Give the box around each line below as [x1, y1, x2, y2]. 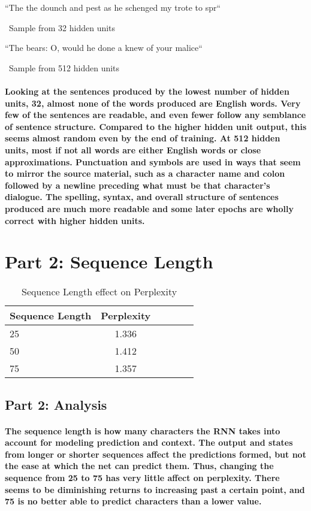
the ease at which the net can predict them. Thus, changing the [5, 459, 274, 472]
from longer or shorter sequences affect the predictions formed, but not [5, 447, 306, 460]
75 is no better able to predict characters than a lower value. [5, 495, 262, 507]
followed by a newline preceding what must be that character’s [5, 179, 270, 191]
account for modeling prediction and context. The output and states [5, 436, 293, 449]
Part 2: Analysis [5, 395, 107, 413]
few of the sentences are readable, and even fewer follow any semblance [5, 108, 306, 121]
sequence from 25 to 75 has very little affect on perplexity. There [5, 471, 280, 483]
